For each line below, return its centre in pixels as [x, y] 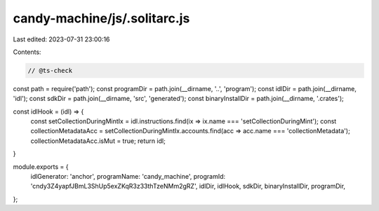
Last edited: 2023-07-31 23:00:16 [61, 39]
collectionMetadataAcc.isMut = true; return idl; [98, 141]
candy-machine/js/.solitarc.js [101, 18]
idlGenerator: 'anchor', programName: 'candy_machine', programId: [128, 177]
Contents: [27, 52]
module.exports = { [41, 166]
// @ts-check [50, 70]
